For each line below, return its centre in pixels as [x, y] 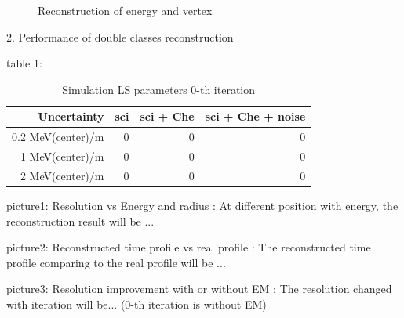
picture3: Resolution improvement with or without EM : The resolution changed [199, 289]
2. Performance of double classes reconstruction [120, 36]
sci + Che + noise [255, 116]
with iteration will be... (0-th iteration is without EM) [136, 304]
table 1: [24, 63]
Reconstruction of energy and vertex [125, 10]
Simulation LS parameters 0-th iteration [159, 89]
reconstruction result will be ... [80, 220]
